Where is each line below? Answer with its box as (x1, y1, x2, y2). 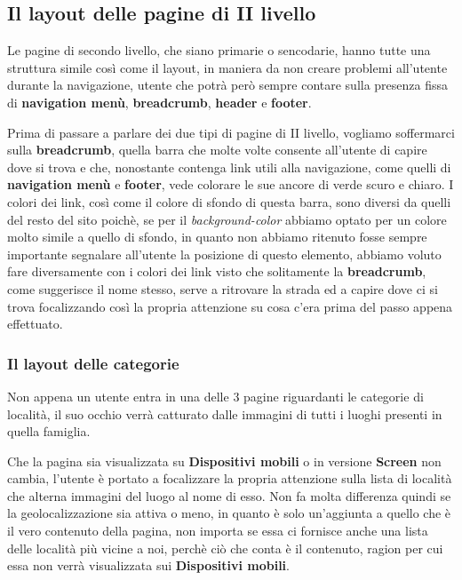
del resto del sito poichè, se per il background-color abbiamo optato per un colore (7, 210, 447, 228)
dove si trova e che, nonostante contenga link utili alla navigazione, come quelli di (7, 157, 451, 176)
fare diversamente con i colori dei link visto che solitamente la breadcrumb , (7, 262, 426, 281)
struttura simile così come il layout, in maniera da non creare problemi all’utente (7, 58, 448, 76)
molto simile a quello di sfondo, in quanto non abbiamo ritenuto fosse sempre (7, 227, 427, 246)
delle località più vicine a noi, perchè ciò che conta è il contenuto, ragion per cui (7, 538, 443, 557)
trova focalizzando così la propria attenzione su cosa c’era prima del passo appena (7, 297, 453, 315)
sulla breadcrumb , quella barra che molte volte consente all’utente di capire (7, 140, 427, 159)
